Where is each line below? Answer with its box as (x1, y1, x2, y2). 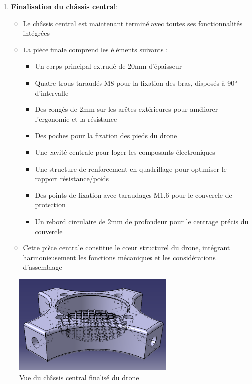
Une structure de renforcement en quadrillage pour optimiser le (35, 163, 227, 174)
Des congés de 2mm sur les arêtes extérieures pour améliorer (35, 104, 218, 114)
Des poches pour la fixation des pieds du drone (35, 130, 177, 141)
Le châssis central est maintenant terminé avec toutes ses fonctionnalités (23, 18, 243, 28)
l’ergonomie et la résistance (35, 113, 117, 124)
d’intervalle (35, 87, 69, 97)
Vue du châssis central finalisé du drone (19, 372, 139, 382)
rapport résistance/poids (35, 173, 109, 184)
